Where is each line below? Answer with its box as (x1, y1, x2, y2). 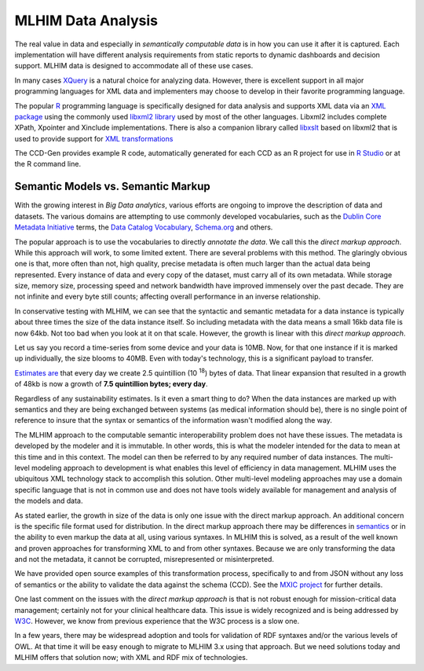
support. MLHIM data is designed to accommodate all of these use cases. (14, 61, 254, 71)
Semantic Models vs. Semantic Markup (14, 180, 211, 193)
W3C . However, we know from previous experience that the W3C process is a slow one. (14, 617, 300, 626)
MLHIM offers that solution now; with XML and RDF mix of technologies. (14, 653, 248, 662)
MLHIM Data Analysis (14, 12, 159, 29)
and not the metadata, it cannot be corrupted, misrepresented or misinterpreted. (14, 555, 275, 564)
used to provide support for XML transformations (14, 134, 174, 143)
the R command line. (14, 159, 82, 169)
